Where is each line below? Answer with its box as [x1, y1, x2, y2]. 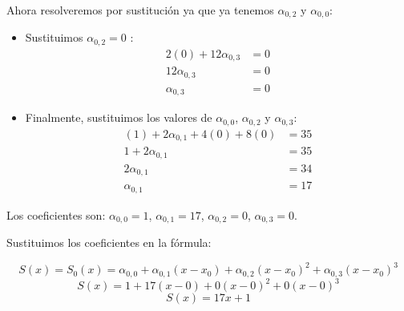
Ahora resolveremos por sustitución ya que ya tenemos [6, 2, 274, 18]
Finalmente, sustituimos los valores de [25, 109, 212, 126]
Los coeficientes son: [6, 206, 106, 223]
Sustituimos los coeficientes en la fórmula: [6, 234, 212, 251]
